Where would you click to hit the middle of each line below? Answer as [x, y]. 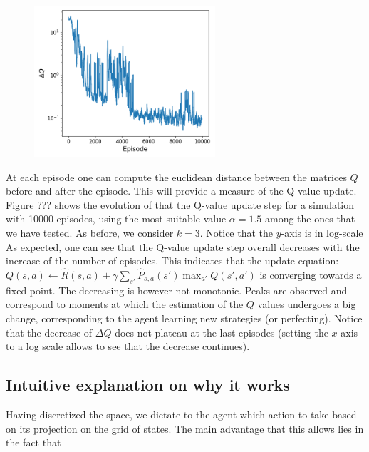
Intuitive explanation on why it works [148, 385]
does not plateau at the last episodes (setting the [222, 332]
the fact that [33, 442]
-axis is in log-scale [322, 232]
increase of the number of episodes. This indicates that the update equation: [172, 261]
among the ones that [310, 219]
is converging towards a [311, 274]
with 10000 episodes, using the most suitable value [116, 219]
